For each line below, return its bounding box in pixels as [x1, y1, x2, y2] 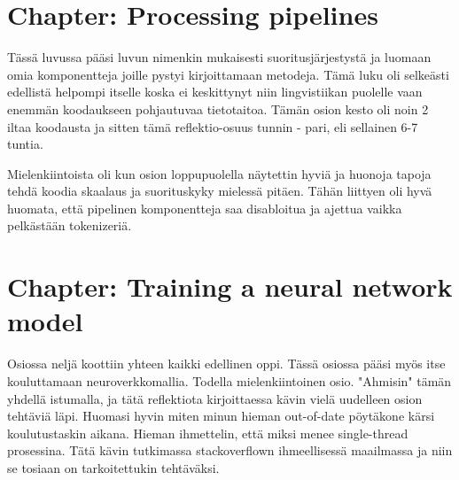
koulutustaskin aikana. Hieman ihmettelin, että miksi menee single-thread [7, 423, 408, 442]
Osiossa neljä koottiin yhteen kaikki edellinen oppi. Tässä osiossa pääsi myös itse [7, 354, 446, 373]
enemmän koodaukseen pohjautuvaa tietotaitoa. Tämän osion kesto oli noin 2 [7, 99, 429, 118]
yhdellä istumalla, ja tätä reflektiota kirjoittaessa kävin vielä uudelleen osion [7, 389, 423, 407]
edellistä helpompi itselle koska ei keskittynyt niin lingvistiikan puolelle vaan [7, 82, 423, 101]
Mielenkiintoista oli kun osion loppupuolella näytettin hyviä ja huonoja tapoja [7, 164, 432, 182]
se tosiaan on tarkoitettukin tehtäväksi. [7, 458, 220, 476]
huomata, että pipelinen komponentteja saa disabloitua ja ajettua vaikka [7, 198, 402, 217]
